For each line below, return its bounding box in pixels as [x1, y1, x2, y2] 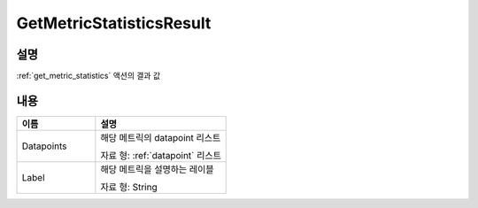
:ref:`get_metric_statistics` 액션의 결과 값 [16, 71, 161, 81]
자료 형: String [100, 181, 158, 193]
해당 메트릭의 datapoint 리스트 [100, 131, 221, 143]
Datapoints [21, 140, 67, 152]
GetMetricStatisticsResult [16, 13, 212, 33]
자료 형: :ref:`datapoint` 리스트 [100, 149, 221, 161]
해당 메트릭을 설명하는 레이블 [100, 163, 214, 175]
